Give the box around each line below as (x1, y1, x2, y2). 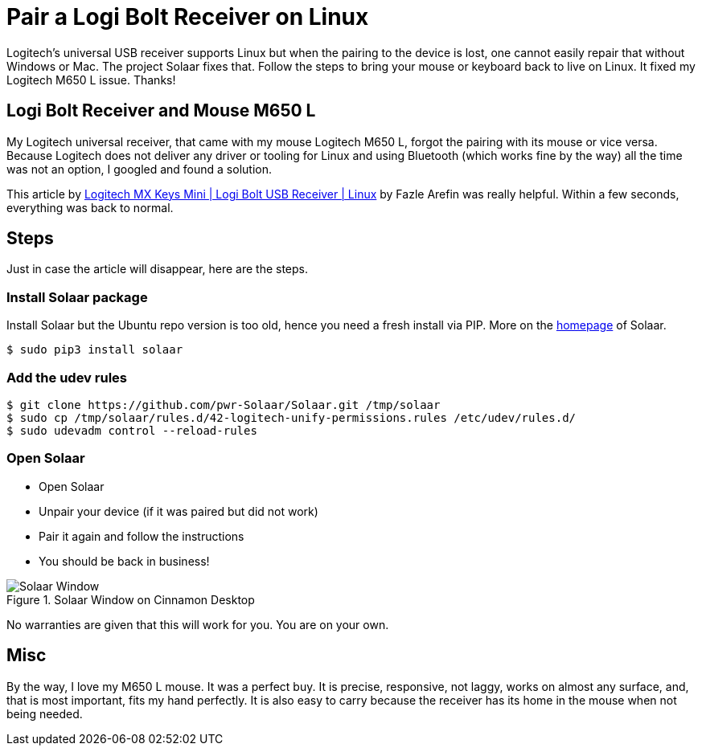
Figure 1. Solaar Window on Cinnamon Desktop (6, 592, 255, 607)
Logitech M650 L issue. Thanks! (6, 72, 176, 87)
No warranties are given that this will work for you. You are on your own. (6, 617, 389, 631)
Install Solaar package (6, 288, 148, 305)
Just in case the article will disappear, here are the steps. (6, 262, 309, 276)
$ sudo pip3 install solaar (6, 343, 183, 357)
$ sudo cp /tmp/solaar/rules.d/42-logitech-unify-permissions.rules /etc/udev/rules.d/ (6, 411, 577, 424)
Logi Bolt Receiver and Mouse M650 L (6, 100, 316, 121)
